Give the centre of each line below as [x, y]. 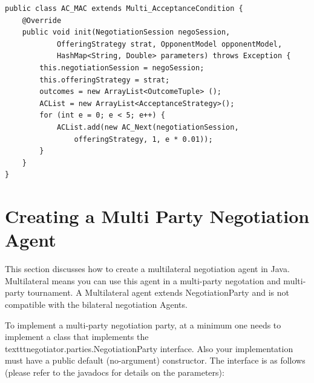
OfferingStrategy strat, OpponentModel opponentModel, [169, 44]
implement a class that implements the [77, 337]
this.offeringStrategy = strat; [105, 80]
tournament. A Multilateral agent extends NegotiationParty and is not [158, 292]
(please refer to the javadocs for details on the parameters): [115, 372]
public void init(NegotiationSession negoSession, [126, 32]
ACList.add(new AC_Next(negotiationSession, [148, 127]
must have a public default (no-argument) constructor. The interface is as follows [155, 360]
